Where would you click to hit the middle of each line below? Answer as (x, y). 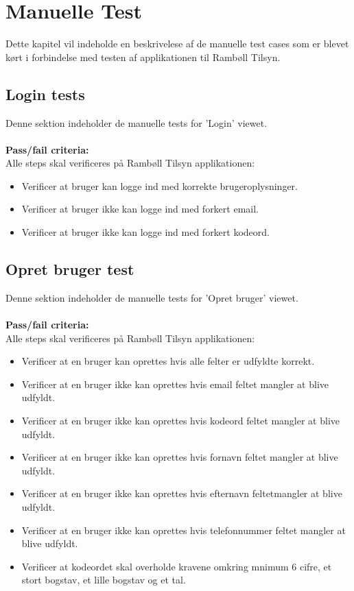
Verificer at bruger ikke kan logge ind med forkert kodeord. (145, 232)
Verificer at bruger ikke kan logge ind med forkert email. (140, 209)
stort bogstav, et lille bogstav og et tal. (104, 580)
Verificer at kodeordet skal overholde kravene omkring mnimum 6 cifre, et (177, 566)
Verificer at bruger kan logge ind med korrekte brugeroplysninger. (160, 185)
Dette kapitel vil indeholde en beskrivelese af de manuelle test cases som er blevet (177, 44)
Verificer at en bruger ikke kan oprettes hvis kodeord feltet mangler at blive (180, 421)
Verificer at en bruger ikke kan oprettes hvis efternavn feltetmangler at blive (182, 493)
